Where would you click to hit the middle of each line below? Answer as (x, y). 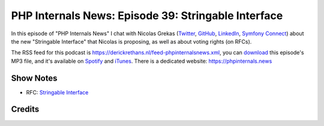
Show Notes (34, 78)
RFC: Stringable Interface (57, 92)
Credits (25, 110)
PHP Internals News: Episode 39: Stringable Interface (147, 16)
